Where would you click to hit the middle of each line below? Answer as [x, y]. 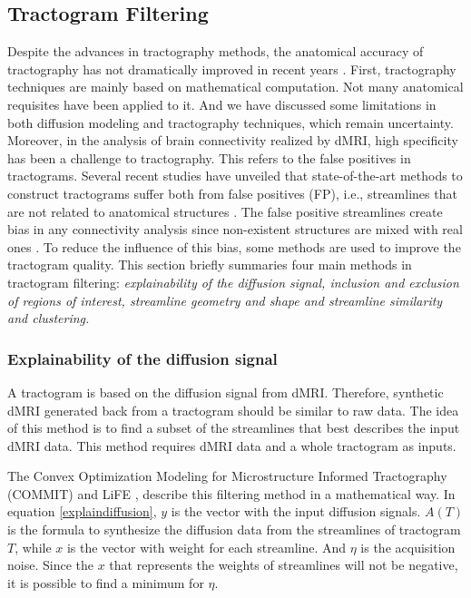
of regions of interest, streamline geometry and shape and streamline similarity [225, 300]
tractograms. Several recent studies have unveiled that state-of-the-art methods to [235, 176]
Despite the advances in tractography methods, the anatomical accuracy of [216, 51]
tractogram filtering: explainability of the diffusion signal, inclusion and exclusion [233, 282]
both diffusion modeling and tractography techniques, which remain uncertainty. [231, 122]
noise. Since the [50, 565]
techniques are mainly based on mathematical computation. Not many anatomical [235, 87]
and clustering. [49, 318]
